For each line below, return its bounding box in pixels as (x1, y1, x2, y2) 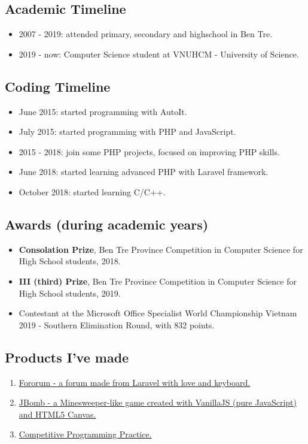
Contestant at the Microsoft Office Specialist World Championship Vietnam (19, 307, 297, 319)
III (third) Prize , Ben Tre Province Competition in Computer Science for (19, 274, 297, 287)
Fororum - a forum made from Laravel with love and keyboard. (19, 376, 251, 388)
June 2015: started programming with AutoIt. (19, 105, 187, 117)
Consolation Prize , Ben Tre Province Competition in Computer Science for (19, 243, 303, 255)
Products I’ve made (5, 348, 129, 366)
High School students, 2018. (19, 255, 121, 267)
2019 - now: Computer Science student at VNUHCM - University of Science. (19, 47, 299, 60)
